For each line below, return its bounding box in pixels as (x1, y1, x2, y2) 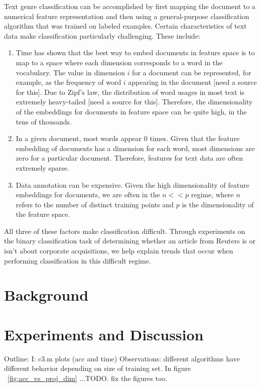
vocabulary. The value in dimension (16, 67, 125, 77)
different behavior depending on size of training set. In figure (4, 363, 191, 373)
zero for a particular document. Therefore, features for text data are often (16, 153, 243, 163)
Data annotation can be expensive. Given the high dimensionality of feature (16, 179, 249, 190)
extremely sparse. (16, 162, 69, 173)
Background (4, 285, 89, 305)
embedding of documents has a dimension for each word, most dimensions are (16, 143, 255, 153)
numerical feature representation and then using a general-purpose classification (4, 11, 249, 21)
